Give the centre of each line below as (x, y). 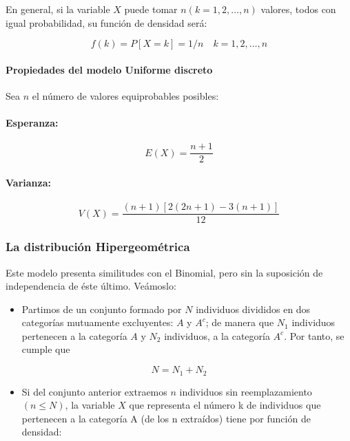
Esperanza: (32, 123)
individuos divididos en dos (253, 309)
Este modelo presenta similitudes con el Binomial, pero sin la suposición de (164, 272)
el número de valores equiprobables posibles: (125, 95)
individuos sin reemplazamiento (246, 391)
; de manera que (240, 322)
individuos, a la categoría (217, 335)
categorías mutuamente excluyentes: (97, 322)
